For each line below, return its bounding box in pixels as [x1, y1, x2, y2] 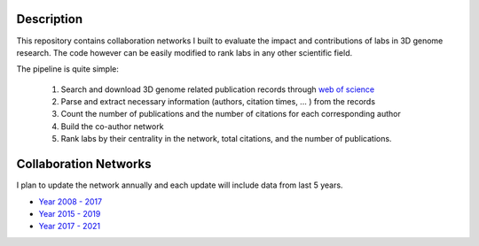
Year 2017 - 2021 [38, 221, 101, 232]
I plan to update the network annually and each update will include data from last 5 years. [16, 180, 343, 190]
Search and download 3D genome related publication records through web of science [60, 84, 375, 95]
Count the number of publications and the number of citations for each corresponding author [60, 109, 401, 119]
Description [16, 12, 83, 27]
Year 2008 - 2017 [38, 196, 102, 207]
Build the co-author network [60, 120, 164, 132]
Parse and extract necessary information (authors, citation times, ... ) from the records [60, 96, 376, 107]
